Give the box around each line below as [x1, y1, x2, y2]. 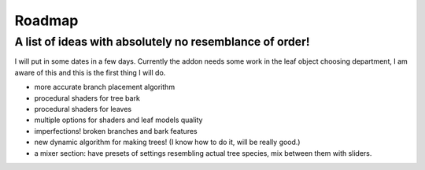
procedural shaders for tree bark [34, 93, 141, 102]
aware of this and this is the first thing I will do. [14, 68, 166, 77]
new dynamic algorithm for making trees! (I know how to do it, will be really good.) [34, 138, 301, 147]
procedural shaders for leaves [34, 104, 132, 113]
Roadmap [14, 12, 79, 29]
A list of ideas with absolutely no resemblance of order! [14, 35, 310, 49]
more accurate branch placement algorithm [34, 83, 176, 92]
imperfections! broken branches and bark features [34, 126, 198, 135]
